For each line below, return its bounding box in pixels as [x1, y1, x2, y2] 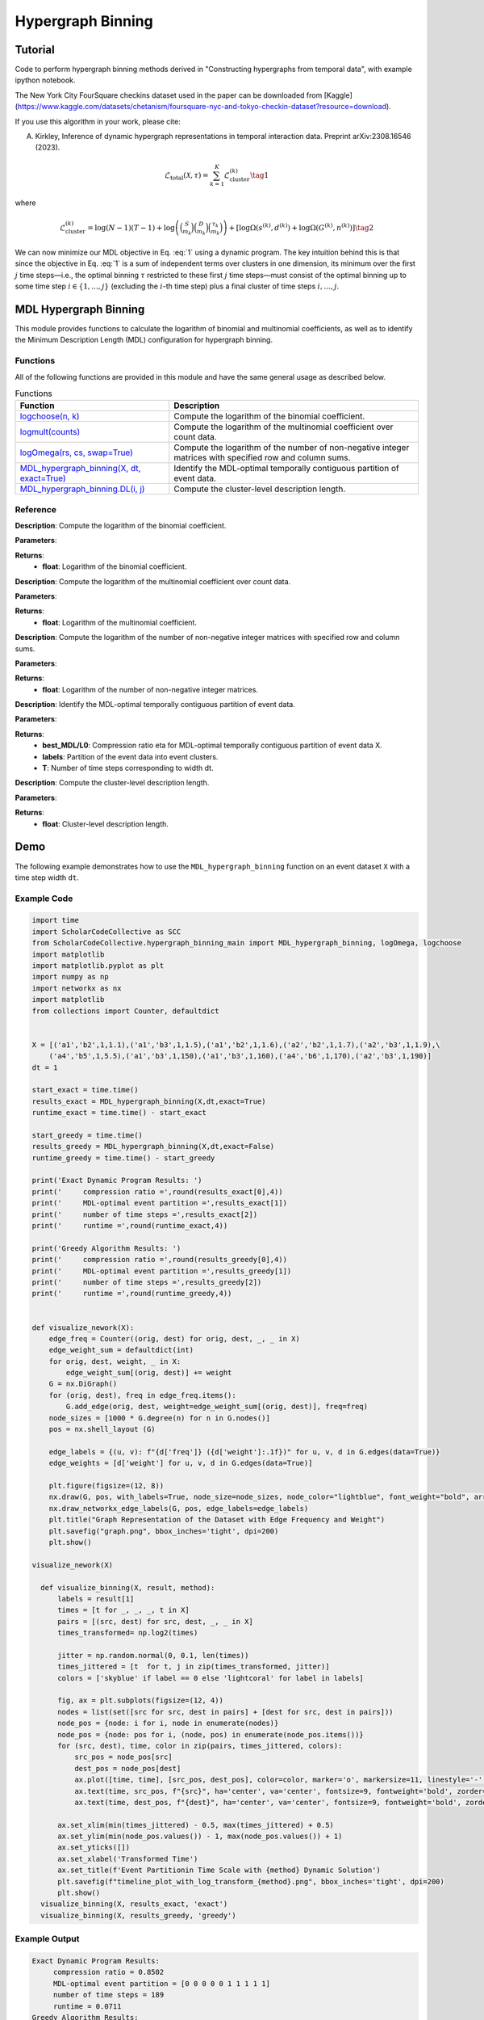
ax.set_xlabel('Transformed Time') [57, 1854, 198, 1863]
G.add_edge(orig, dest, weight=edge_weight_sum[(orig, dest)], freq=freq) [65, 1402, 369, 1412]
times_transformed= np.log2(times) [57, 1628, 198, 1638]
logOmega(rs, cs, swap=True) [19, 447, 133, 458]
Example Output [15, 1934, 80, 1945]
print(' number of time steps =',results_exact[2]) [31, 1210, 258, 1219]
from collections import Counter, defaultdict [31, 1006, 219, 1016]
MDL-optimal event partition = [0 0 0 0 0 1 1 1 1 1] [52, 1979, 270, 1988]
